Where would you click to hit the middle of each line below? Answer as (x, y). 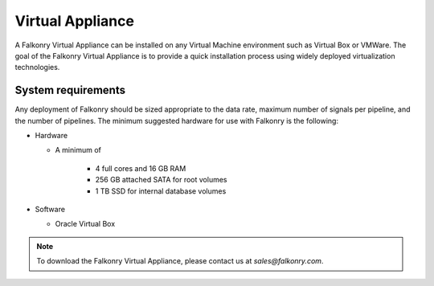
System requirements (70, 90)
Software (50, 209)
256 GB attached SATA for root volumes (161, 180)
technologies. (37, 67)
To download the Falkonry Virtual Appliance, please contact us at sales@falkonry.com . (180, 261)
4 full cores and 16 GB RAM (141, 168)
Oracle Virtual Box (85, 224)
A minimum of (78, 150)
